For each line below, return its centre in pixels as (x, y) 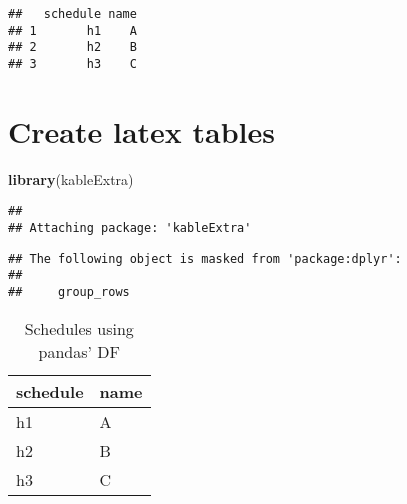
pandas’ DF (79, 351)
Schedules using (79, 328)
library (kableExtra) (71, 178)
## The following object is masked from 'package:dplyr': (205, 258)
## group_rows (69, 291)
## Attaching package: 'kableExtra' (130, 228)
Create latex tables (141, 130)
